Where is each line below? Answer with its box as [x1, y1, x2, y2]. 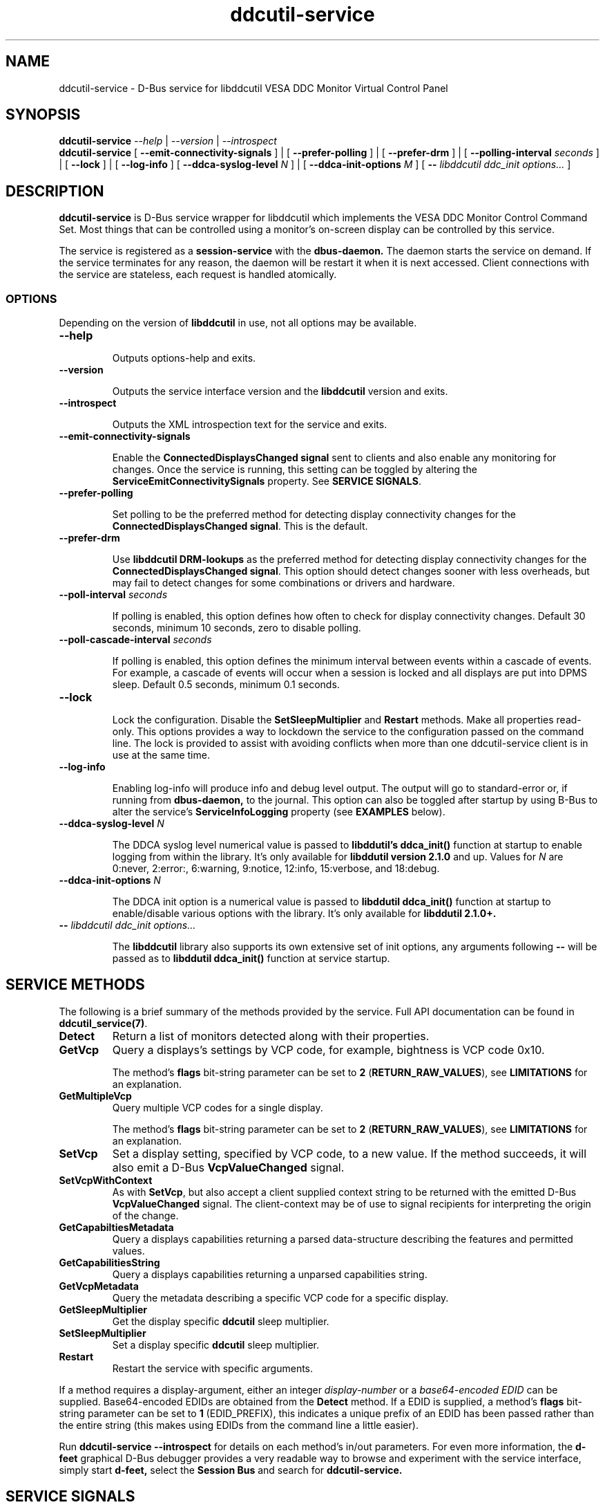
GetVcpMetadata [59, 1279, 139, 1292]
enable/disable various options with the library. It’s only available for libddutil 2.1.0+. [112, 907, 497, 920]
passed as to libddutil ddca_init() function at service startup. [112, 952, 390, 965]
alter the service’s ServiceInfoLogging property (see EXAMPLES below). [112, 806, 445, 818]
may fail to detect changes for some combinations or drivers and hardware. [112, 577, 455, 589]
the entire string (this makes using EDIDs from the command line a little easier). [59, 1418, 419, 1431]
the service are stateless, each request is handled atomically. [59, 268, 337, 281]
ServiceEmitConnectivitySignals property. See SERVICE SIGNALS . [112, 475, 421, 488]
